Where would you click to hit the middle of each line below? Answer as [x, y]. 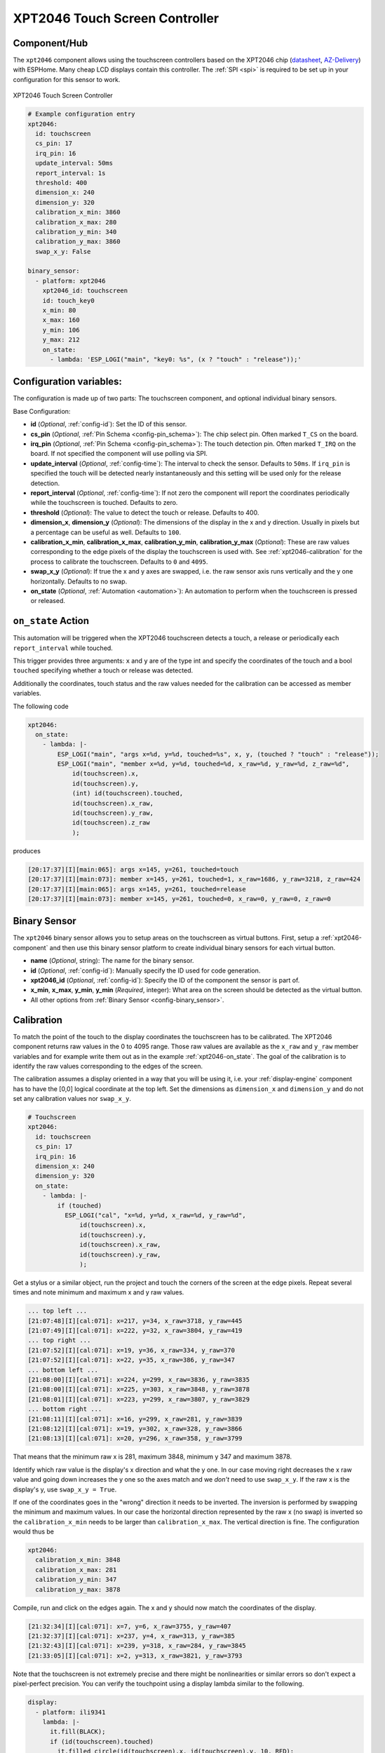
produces [27, 851]
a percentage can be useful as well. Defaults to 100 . [106, 532]
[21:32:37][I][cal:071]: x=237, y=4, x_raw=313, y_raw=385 [131, 1636]
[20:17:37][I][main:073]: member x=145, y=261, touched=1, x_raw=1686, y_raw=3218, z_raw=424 [194, 879]
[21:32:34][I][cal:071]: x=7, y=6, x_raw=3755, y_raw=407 [129, 1626]
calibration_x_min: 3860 [78, 212]
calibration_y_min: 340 [76, 232]
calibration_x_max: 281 [76, 1570]
